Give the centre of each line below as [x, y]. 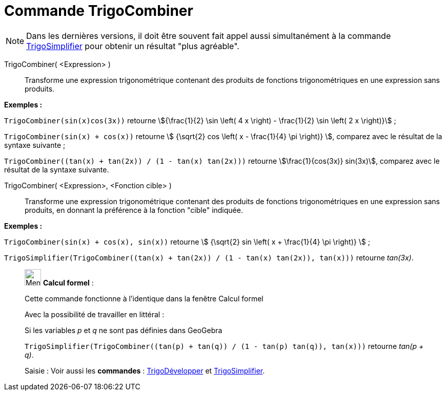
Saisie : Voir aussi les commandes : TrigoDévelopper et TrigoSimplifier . [145, 370]
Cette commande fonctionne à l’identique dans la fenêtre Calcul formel [144, 298]
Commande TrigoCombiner [99, 11]
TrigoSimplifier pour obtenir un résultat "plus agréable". [133, 46]
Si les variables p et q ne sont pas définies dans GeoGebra [124, 330]
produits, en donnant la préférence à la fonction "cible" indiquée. [134, 210]
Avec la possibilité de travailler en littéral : [95, 314]
